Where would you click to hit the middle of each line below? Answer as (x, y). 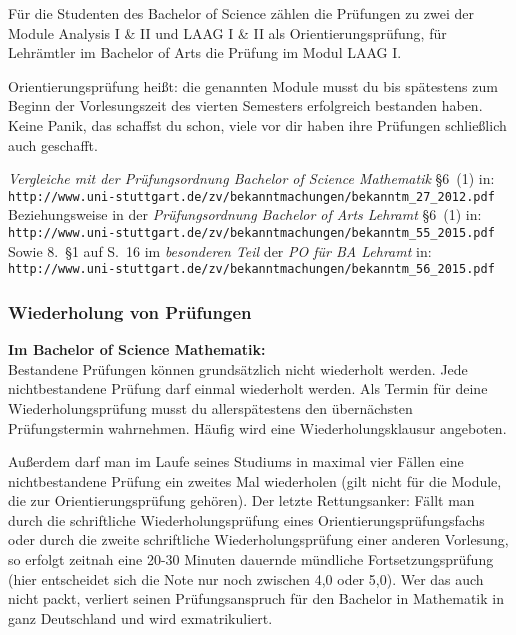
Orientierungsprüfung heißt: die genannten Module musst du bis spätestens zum (253, 85)
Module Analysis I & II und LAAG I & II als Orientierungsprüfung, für (227, 32)
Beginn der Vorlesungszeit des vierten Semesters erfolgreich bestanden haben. (245, 105)
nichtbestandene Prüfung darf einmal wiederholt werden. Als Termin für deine (248, 388)
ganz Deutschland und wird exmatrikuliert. (140, 617)
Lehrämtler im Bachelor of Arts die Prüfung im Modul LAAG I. (205, 52)
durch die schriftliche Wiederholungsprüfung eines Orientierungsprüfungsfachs (246, 519)
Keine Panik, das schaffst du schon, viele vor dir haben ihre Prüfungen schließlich (257, 124)
